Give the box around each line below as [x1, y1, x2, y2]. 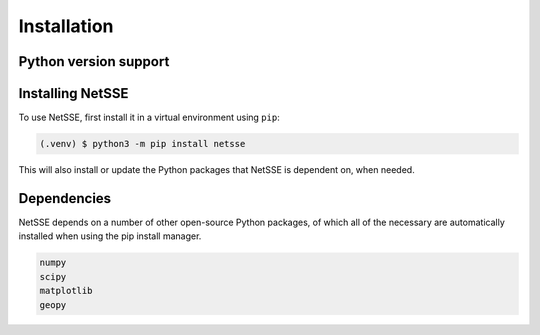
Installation [18, 15, 114, 37]
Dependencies [18, 190, 112, 207]
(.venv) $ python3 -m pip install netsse [39, 138, 246, 150]
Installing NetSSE [18, 85, 129, 102]
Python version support [18, 53, 170, 70]
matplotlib [39, 285, 93, 297]
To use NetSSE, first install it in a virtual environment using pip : [18, 111, 280, 124]
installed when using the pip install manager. [18, 230, 202, 242]
